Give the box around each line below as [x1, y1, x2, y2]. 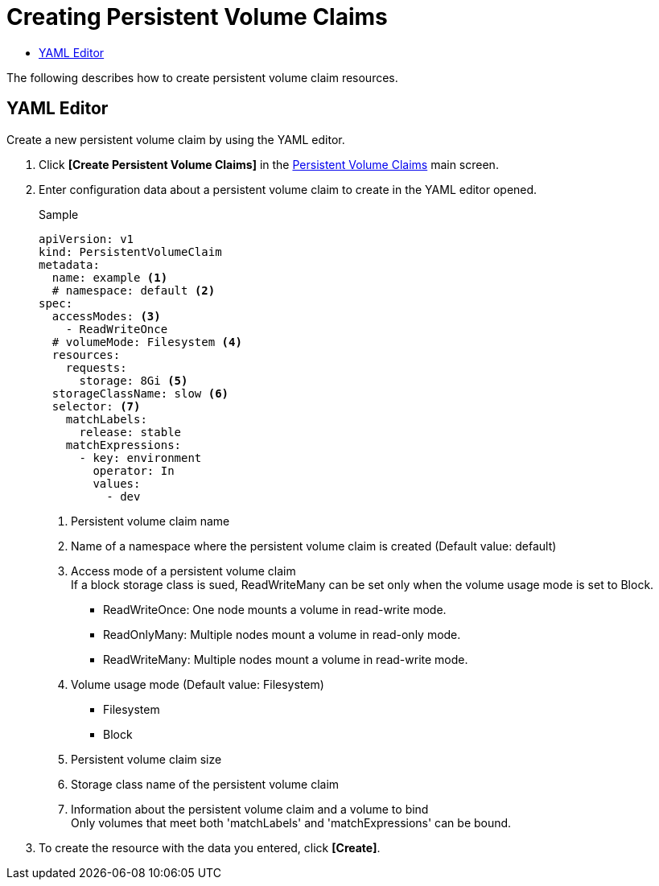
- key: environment [79, 451, 202, 464]
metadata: [39, 258, 100, 271]
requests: [65, 361, 127, 374]
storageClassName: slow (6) [51, 386, 229, 400]
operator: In [93, 464, 175, 477]
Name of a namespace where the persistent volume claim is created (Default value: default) [71, 538, 557, 553]
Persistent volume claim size [71, 752, 222, 766]
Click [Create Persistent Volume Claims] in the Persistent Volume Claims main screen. [39, 157, 499, 171]
